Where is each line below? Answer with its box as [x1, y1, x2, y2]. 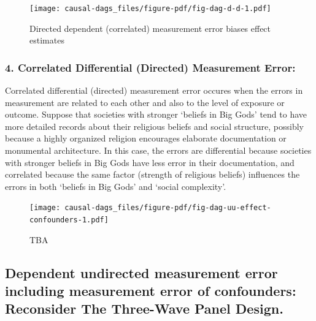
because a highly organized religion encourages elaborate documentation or [5, 132, 287, 145]
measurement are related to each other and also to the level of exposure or [5, 96, 285, 108]
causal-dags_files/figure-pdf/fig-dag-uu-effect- [64, 203, 271, 213]
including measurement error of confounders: [5, 281, 296, 300]
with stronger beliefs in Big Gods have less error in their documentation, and [5, 156, 295, 168]
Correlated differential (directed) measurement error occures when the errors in [5, 84, 303, 97]
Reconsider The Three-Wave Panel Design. [5, 299, 283, 318]
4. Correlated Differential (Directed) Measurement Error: [5, 59, 296, 75]
